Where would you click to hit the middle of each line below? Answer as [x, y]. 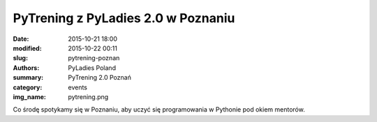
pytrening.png [88, 96]
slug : [20, 58]
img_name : [30, 96]
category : [28, 87]
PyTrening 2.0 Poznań [100, 78]
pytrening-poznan [94, 58]
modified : [27, 48]
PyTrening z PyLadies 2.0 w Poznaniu [124, 18]
